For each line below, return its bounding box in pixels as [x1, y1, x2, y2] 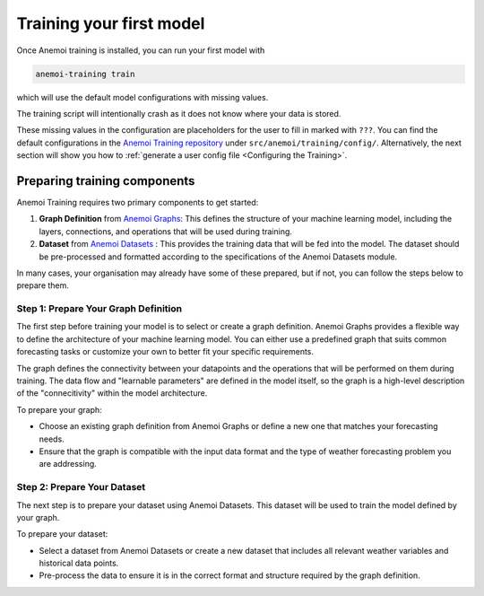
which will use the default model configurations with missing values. [16, 92, 269, 102]
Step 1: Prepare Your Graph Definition [16, 302, 183, 315]
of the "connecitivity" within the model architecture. [16, 388, 208, 399]
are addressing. [39, 459, 98, 469]
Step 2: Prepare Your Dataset [16, 481, 146, 494]
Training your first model [16, 13, 205, 33]
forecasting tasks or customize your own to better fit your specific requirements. [16, 346, 314, 357]
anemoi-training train [35, 68, 135, 79]
